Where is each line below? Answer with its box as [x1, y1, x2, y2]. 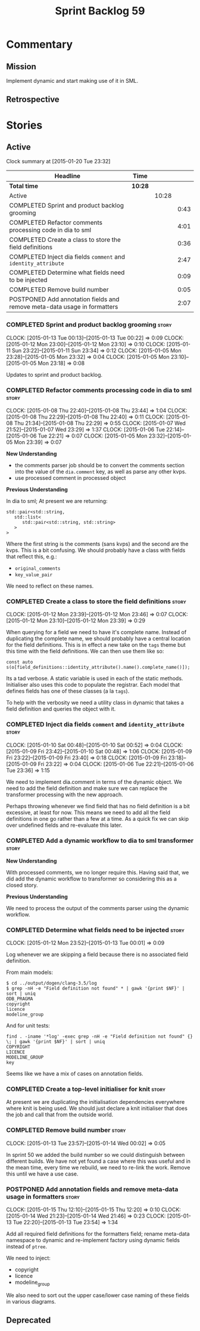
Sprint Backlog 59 [55, 4, 145, 18]
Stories [6, 118, 43, 132]
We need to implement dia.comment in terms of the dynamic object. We [6, 778, 183, 785]
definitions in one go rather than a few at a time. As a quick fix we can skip [6, 815, 189, 822]
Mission [6, 61, 37, 72]
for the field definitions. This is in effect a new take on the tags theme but [6, 641, 186, 649]
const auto [6, 659, 33, 665]
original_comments [14, 565, 61, 572]
